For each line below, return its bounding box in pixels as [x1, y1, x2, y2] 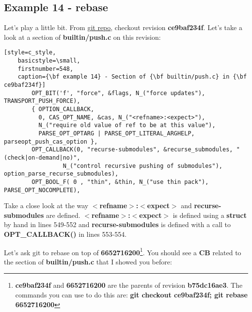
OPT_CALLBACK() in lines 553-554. [4, 229, 127, 239]
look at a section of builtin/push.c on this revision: [4, 32, 161, 42]
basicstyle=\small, [17, 57, 80, 65]
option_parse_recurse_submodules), [4, 170, 119, 178]
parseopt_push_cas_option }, [4, 138, 98, 145]
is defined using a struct [173, 210, 247, 220]
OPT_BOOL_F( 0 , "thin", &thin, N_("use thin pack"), [31, 178, 209, 185]
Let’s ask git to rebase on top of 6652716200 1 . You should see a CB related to [4, 246, 241, 257]
